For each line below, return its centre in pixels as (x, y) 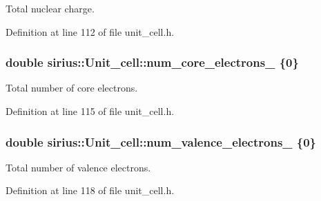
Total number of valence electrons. (78, 167)
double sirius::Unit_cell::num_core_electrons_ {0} (152, 62)
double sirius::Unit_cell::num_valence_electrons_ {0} (161, 141)
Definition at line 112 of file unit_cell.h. (90, 31)
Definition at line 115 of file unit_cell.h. (90, 111)
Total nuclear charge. (50, 8)
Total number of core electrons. (72, 88)
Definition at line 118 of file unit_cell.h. (90, 190)
